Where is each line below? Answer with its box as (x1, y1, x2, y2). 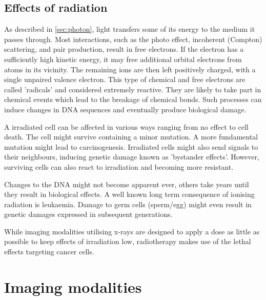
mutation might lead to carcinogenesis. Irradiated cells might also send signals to (4, 141, 258, 152)
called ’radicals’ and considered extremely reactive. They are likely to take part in (4, 84, 261, 94)
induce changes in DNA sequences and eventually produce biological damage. (4, 104, 247, 114)
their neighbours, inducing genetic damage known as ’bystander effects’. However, (4, 151, 259, 162)
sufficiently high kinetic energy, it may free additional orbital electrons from (4, 53, 242, 64)
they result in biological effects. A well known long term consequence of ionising (4, 189, 255, 199)
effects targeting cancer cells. (4, 246, 94, 257)
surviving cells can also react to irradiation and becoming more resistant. (4, 161, 234, 172)
